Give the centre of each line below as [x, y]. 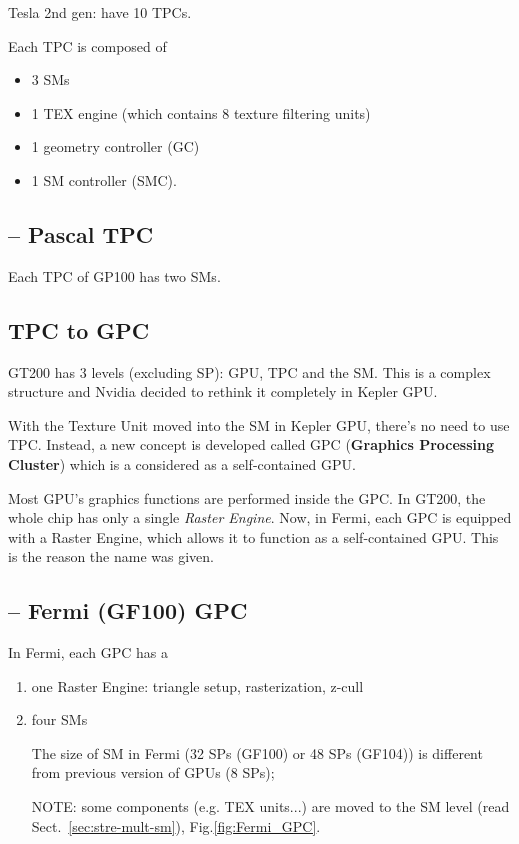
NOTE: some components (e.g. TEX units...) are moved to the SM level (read [270, 806]
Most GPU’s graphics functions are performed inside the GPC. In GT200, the [247, 497]
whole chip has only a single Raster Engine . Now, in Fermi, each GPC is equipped [260, 517]
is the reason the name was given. [111, 556]
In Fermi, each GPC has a [88, 652]
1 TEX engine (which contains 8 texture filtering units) [201, 112]
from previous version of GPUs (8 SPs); [153, 772]
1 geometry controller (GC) [115, 146]
